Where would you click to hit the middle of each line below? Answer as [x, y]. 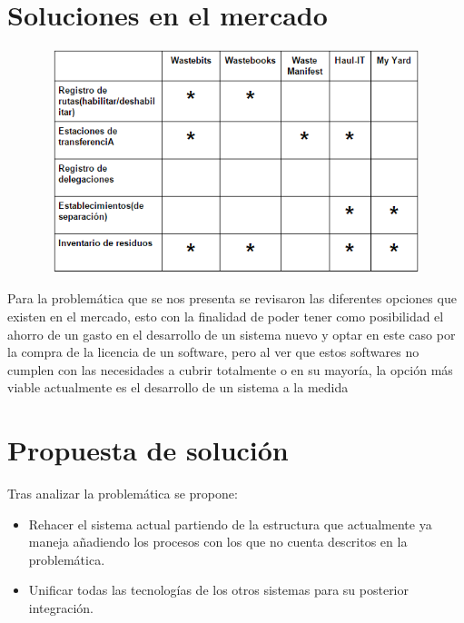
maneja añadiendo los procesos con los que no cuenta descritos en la [218, 542]
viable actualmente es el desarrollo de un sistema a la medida [178, 387]
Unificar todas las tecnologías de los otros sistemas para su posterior [219, 590]
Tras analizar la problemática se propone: [123, 494]
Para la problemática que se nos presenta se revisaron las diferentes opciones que [232, 298]
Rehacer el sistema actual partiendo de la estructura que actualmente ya [230, 524]
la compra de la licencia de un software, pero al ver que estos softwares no [213, 352]
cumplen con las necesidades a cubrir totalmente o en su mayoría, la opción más [230, 369]
